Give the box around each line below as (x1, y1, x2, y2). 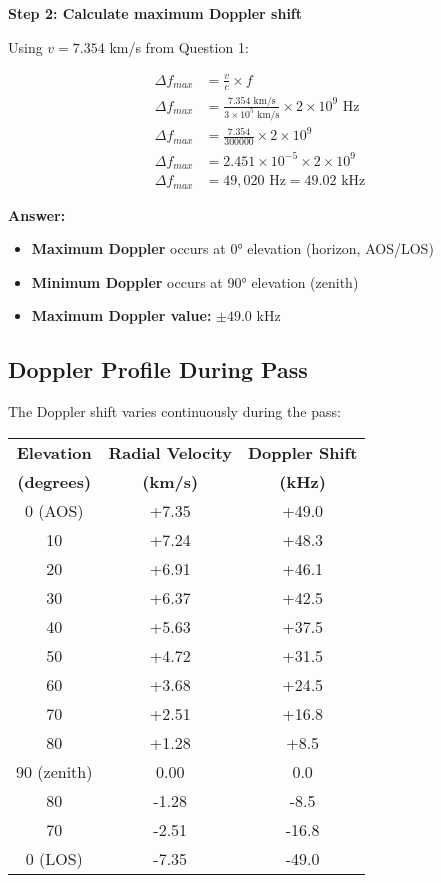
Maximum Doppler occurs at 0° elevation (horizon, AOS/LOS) (31, 238, 434, 259)
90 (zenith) (16, 759, 93, 783)
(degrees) (17, 469, 92, 493)
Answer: (8, 204, 66, 225)
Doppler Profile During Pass (8, 354, 308, 385)
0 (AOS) (24, 498, 84, 522)
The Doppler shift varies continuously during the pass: (8, 401, 341, 422)
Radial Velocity (108, 440, 232, 464)
